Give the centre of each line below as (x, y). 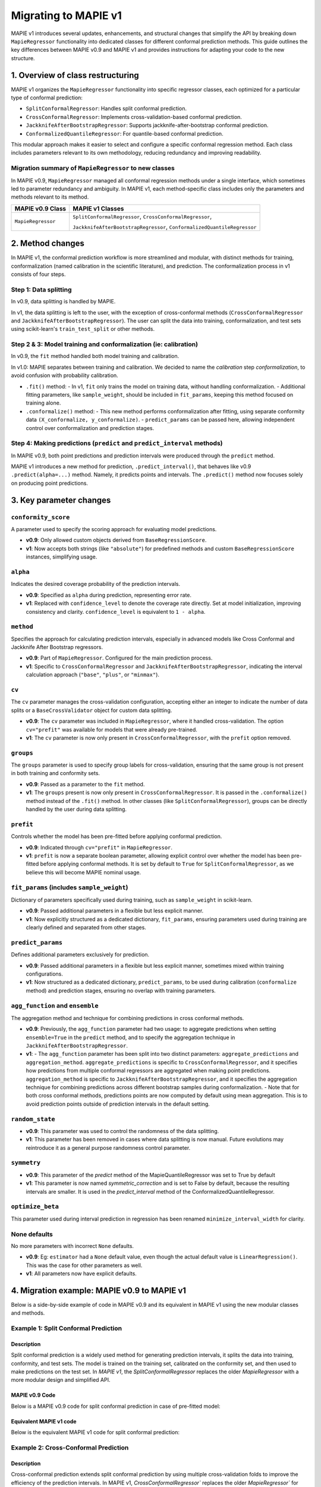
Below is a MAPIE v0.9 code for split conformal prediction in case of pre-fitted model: (116, 1406)
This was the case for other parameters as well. (84, 1265)
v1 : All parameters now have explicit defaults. (81, 1273)
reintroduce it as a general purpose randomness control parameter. (108, 1147)
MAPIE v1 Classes (98, 208)
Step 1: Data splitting (41, 290)
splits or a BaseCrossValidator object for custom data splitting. (92, 710)
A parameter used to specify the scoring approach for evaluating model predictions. (114, 529)
